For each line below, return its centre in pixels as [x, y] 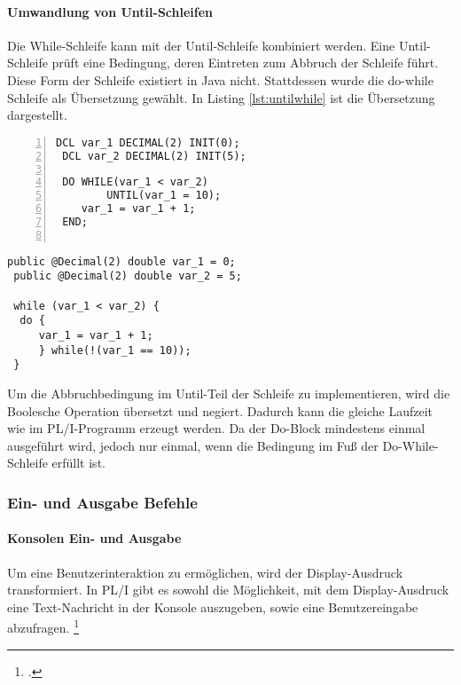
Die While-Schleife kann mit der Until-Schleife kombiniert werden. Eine [201, 45]
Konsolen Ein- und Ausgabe [94, 538]
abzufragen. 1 [43, 626]
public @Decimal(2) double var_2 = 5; [128, 276]
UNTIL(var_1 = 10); [164, 196]
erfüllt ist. [78, 463]
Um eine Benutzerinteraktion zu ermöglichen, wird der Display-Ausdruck [205, 572]
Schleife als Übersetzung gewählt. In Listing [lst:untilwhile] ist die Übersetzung [221, 97]
